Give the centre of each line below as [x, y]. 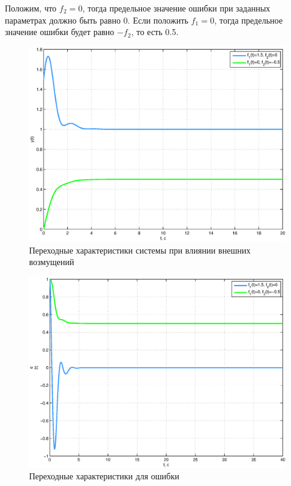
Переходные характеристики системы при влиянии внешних [140, 250]
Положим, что [31, 8]
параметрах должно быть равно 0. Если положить [97, 20]
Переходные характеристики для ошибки [104, 476]
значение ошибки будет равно [60, 32]
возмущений [52, 262]
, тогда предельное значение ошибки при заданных [176, 8]
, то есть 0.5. [155, 32]
